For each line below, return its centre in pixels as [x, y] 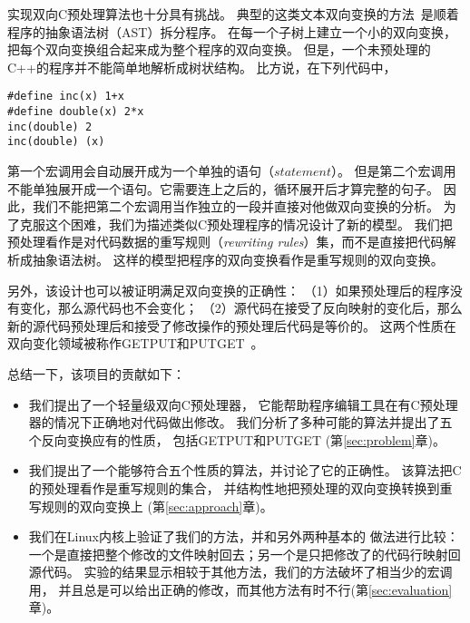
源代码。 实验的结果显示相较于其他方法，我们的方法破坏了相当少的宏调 [240, 572]
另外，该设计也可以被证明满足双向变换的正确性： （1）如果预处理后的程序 [229, 290]
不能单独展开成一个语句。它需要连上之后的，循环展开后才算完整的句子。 [223, 188]
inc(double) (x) [56, 142]
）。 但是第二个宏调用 [393, 170]
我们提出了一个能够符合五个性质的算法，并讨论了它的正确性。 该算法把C [245, 470]
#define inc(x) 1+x [66, 97]
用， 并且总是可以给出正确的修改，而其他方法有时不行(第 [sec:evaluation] [240, 589]
